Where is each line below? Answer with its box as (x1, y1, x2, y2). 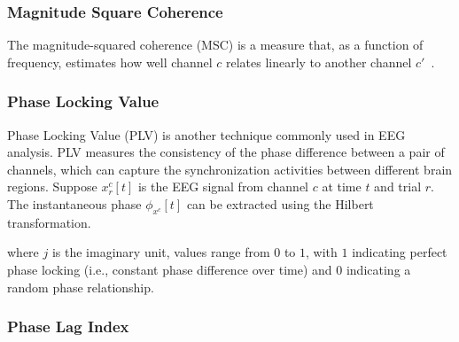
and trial (374, 177, 422, 196)
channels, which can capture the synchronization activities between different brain (7, 159, 453, 178)
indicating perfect (352, 243, 447, 261)
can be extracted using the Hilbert (186, 195, 374, 213)
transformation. (7, 213, 91, 231)
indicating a (346, 260, 411, 278)
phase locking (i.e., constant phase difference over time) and (7, 260, 332, 278)
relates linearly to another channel (225, 52, 412, 71)
